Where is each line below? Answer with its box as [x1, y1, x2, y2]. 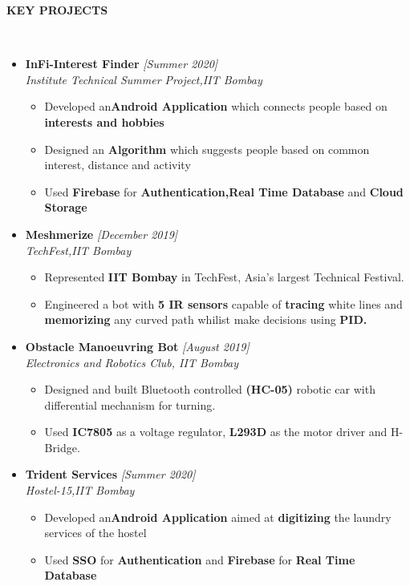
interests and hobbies [44, 113, 164, 130]
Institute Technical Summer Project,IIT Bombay [25, 71, 262, 87]
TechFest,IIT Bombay [25, 241, 132, 258]
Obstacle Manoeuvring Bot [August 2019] [25, 337, 250, 354]
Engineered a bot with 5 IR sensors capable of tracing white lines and [44, 295, 403, 312]
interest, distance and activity [44, 156, 191, 173]
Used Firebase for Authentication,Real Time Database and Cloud [44, 183, 404, 200]
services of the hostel [44, 524, 147, 541]
